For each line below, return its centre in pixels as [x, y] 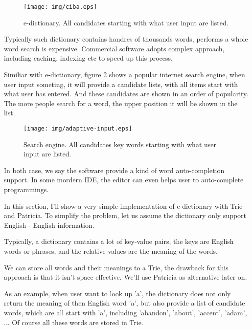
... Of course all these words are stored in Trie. [74, 322]
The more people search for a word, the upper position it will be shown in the [121, 103]
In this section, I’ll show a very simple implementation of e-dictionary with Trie [123, 206]
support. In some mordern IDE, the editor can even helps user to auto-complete [124, 180]
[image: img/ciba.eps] [60, 7]
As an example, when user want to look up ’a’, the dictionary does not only [117, 293]
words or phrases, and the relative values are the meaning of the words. [111, 251]
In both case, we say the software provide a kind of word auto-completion [114, 170]
